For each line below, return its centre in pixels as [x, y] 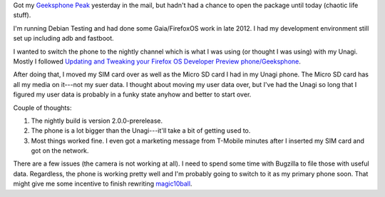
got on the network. [60, 151]
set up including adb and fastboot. [63, 39]
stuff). [22, 15]
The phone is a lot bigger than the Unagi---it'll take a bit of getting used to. [141, 131]
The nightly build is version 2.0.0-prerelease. [97, 121]
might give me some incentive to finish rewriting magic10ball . [103, 184]
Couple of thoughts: [42, 108]
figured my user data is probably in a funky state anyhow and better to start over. [132, 95]
